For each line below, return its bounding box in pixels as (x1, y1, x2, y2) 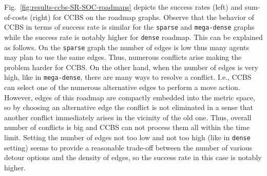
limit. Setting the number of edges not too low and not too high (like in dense (4, 131, 251, 142)
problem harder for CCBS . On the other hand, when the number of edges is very (4, 61, 258, 72)
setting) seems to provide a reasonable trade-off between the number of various (4, 142, 253, 152)
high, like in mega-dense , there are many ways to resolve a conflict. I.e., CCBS (4, 72, 252, 82)
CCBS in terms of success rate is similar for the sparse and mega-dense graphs (4, 21, 255, 32)
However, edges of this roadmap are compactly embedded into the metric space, (4, 92, 255, 102)
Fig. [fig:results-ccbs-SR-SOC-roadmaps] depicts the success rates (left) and (4, 2, 242, 12)
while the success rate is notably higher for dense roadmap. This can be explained (4, 31, 263, 42)
